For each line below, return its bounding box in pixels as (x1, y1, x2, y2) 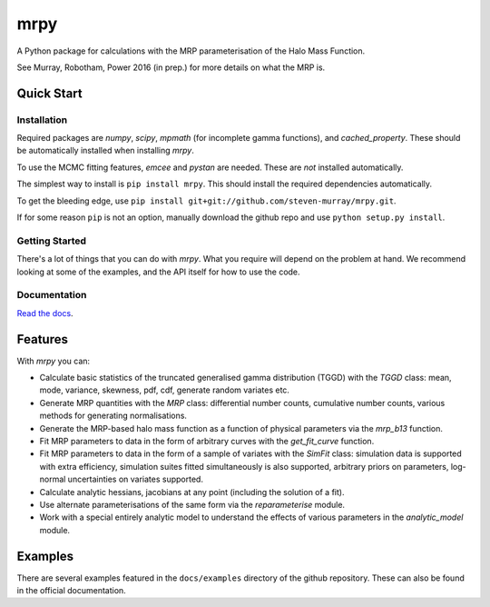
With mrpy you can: (16, 355, 91, 366)
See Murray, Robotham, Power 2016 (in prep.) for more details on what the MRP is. (16, 62, 326, 73)
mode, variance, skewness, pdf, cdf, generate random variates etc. (39, 384, 290, 395)
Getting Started (16, 234, 86, 247)
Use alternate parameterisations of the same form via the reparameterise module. (39, 499, 345, 510)
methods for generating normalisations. (39, 410, 188, 422)
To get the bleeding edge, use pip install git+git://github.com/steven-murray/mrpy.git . (16, 195, 397, 206)
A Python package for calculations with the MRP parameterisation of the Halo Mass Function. (16, 45, 366, 56)
